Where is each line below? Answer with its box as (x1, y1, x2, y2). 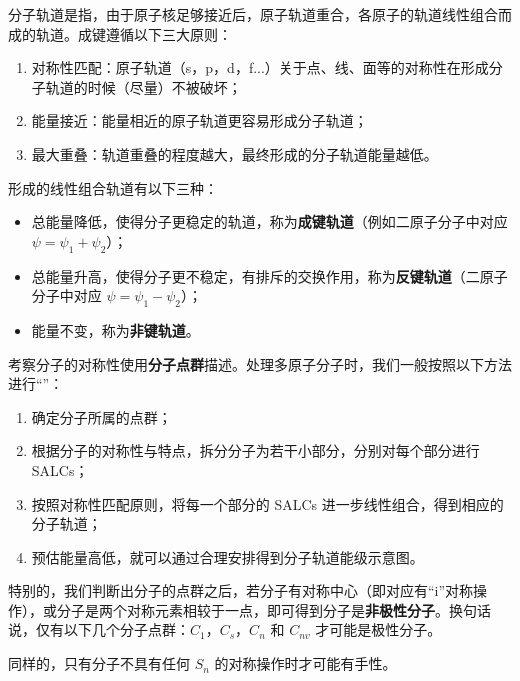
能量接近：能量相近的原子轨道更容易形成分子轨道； (31, 110, 368, 131)
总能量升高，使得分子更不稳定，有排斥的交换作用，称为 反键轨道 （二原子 (31, 265, 508, 286)
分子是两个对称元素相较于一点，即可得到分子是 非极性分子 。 (56, 599, 449, 620)
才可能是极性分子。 (315, 619, 442, 640)
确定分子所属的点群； (31, 406, 172, 427)
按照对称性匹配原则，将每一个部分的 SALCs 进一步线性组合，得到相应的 (31, 493, 504, 514)
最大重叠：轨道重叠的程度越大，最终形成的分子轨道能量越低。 (31, 143, 438, 164)
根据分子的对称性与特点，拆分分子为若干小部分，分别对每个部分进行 (31, 440, 480, 461)
